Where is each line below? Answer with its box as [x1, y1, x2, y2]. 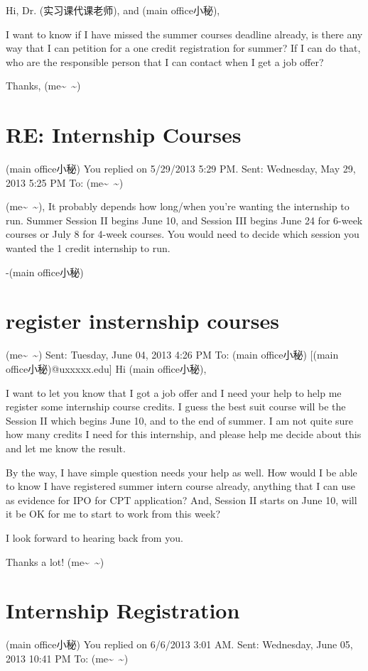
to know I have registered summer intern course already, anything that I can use [6, 479, 356, 493]
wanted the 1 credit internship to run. [6, 241, 171, 256]
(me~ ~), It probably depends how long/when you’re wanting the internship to [6, 199, 350, 214]
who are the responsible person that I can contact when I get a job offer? [6, 54, 324, 69]
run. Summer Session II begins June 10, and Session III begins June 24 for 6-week [6, 212, 363, 227]
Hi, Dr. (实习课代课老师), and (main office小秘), [6, 3, 220, 17]
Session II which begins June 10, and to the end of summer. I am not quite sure [6, 413, 354, 427]
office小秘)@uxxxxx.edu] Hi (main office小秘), [6, 361, 207, 376]
